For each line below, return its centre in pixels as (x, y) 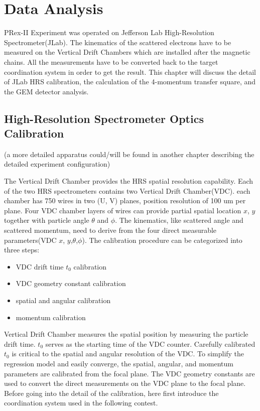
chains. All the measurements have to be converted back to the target (111, 61)
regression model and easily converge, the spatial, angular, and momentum (119, 363)
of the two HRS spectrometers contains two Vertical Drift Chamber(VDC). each (127, 190)
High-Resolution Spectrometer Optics (104, 118)
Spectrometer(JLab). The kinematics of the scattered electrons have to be (118, 42)
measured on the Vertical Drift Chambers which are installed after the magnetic (127, 52)
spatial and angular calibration (63, 300)
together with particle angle (47, 220)
